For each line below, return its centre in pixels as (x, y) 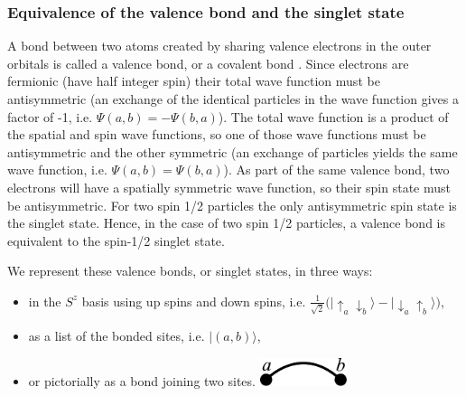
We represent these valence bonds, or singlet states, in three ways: (190, 271)
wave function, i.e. (57, 170)
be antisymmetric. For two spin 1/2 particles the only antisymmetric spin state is (232, 205)
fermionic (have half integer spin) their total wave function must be (194, 81)
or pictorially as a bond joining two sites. (142, 380)
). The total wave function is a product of (333, 116)
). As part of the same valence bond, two (336, 170)
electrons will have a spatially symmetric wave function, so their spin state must (229, 187)
